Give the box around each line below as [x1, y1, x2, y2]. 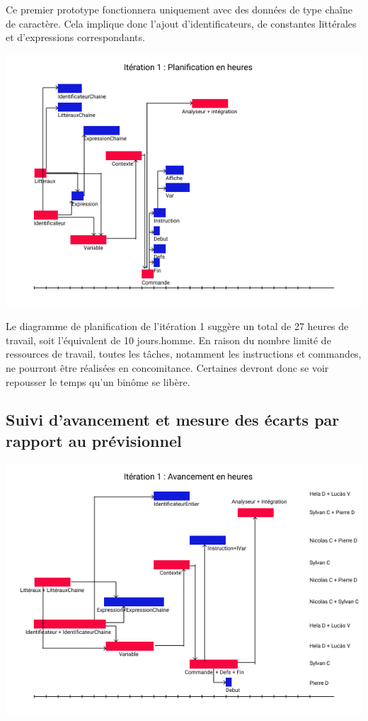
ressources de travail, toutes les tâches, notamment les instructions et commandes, [6, 346, 362, 361]
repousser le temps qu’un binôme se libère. [6, 374, 190, 389]
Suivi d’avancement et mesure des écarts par [6, 409, 340, 431]
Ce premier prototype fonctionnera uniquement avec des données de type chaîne [6, 2, 352, 16]
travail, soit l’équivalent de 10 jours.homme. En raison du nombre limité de [6, 332, 331, 347]
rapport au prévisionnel [6, 429, 182, 451]
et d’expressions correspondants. [6, 30, 145, 45]
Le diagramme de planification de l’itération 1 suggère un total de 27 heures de [6, 319, 349, 334]
